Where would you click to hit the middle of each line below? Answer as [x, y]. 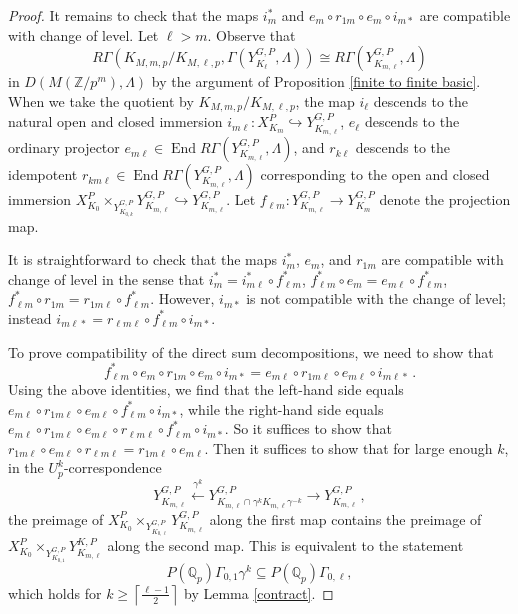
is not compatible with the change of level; [376, 298]
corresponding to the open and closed [375, 174]
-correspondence [112, 467]
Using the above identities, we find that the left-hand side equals [206, 389]
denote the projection [445, 199]
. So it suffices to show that [308, 428]
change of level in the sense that [106, 278]
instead [30, 317]
